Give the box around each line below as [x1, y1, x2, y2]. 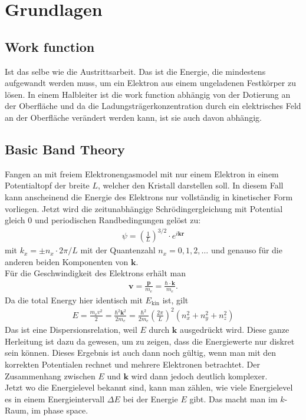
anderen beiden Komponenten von [5, 255, 129, 267]
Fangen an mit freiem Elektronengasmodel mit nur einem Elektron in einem [5, 167, 279, 180]
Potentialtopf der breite [5, 179, 90, 191]
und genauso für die [210, 244, 282, 256]
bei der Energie [123, 392, 178, 405]
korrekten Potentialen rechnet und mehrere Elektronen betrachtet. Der [5, 358, 260, 370]
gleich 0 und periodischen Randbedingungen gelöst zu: [5, 214, 201, 226]
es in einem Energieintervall [5, 392, 105, 405]
